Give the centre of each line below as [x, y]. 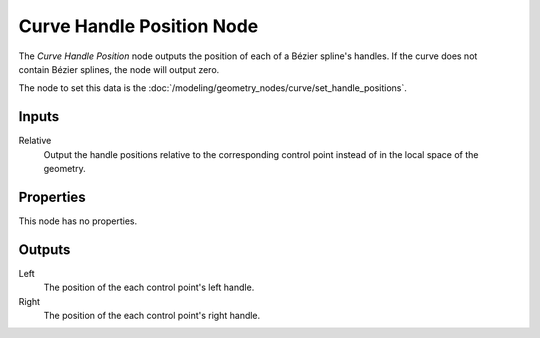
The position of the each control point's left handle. [149, 287]
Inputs [39, 116]
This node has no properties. [78, 221]
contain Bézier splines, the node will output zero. [119, 69]
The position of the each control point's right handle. [152, 315]
